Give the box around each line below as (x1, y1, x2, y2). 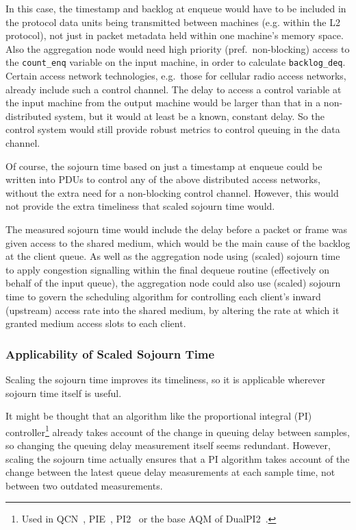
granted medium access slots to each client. (5, 316, 186, 330)
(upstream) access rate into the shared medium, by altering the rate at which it (5, 302, 340, 317)
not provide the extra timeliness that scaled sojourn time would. (5, 199, 275, 213)
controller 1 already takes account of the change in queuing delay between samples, (5, 422, 350, 439)
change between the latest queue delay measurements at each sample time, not (5, 465, 335, 479)
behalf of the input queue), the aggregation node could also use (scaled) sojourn (5, 276, 341, 290)
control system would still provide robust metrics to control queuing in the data (5, 122, 340, 136)
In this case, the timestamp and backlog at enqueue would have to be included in (5, 1, 346, 15)
